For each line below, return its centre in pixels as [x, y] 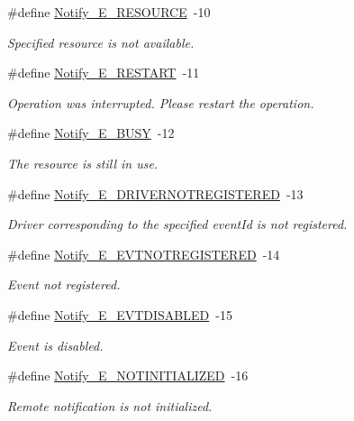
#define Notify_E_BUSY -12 [91, 133]
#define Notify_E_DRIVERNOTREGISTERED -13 [155, 193]
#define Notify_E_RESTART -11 [104, 73]
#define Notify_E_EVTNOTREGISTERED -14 [144, 254]
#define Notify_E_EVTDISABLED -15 [120, 314]
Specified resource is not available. [101, 42]
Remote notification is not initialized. [110, 405]
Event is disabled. [55, 345]
